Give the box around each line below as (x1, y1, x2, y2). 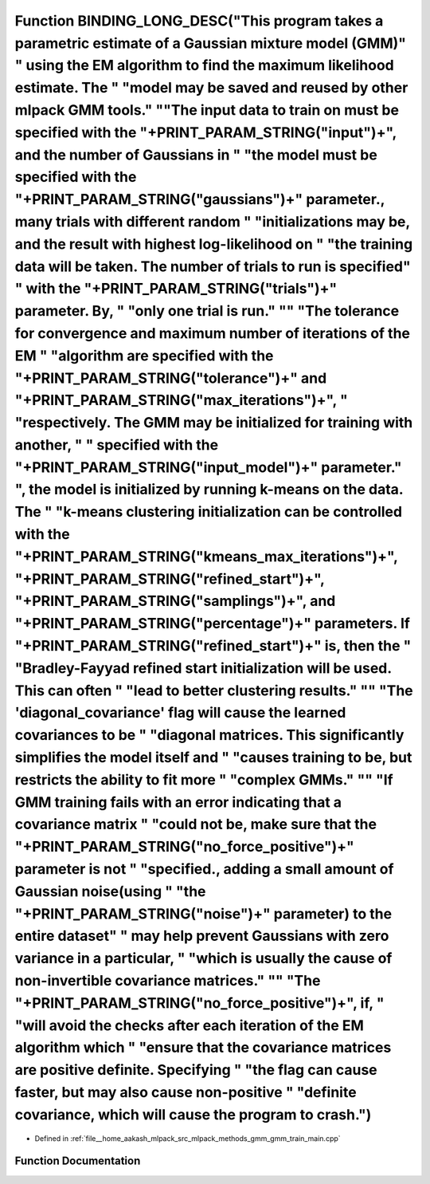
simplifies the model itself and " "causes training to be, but (14, 749, 412, 767)
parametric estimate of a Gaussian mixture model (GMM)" (14, 34, 406, 52)
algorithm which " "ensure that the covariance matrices (14, 1039, 392, 1056)
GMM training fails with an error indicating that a (14, 793, 342, 811)
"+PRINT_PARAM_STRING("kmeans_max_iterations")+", (14, 547, 398, 565)
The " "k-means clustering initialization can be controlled (14, 503, 402, 521)
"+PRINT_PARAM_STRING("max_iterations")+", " (14, 391, 348, 410)
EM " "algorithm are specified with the (14, 347, 274, 364)
